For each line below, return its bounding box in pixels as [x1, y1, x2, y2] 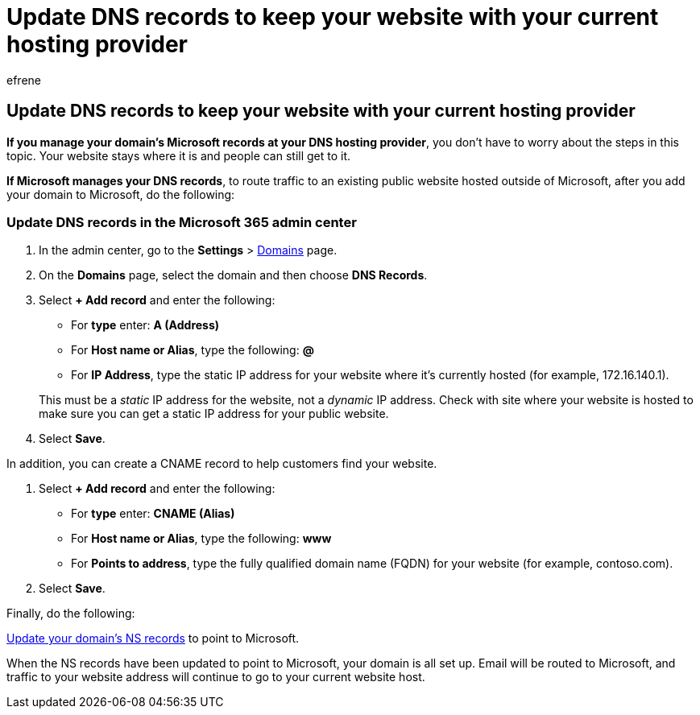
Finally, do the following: [6, 606, 135, 621]
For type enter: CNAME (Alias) [71, 506, 235, 521]
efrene [6, 72, 41, 87]
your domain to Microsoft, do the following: [6, 187, 235, 201]
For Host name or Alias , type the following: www [71, 531, 332, 546]
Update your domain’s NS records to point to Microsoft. [6, 631, 300, 646]
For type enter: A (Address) [71, 318, 220, 333]
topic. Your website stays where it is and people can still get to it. [6, 148, 351, 163]
